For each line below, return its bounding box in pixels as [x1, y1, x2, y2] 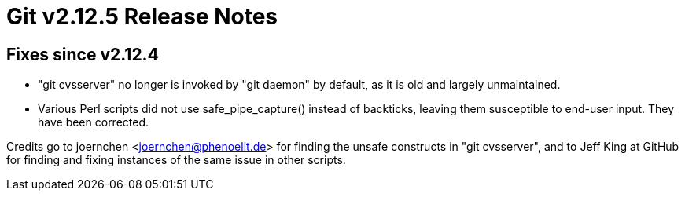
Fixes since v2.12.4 [6, 44, 159, 64]
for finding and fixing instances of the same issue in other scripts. [6, 153, 346, 167]
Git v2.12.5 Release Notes [6, 3, 278, 30]
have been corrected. [38, 115, 149, 130]
